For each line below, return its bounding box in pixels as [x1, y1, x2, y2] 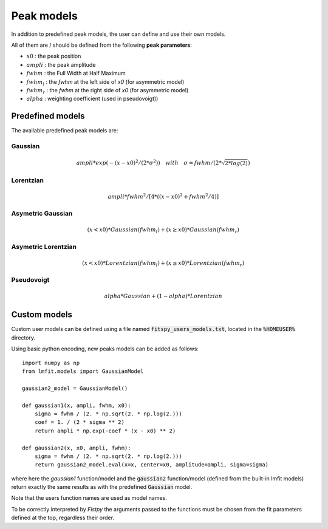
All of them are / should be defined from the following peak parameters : [11, 41, 193, 49]
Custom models [11, 310, 73, 320]
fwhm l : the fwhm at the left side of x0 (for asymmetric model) [26, 78, 185, 87]
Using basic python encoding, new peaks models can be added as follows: [11, 345, 199, 352]
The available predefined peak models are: [11, 127, 118, 134]
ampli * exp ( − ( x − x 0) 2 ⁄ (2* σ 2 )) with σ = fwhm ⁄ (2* [76, 159, 222, 166]
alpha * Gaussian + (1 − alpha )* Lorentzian [104, 293, 223, 300]
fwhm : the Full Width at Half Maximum [26, 70, 126, 77]
